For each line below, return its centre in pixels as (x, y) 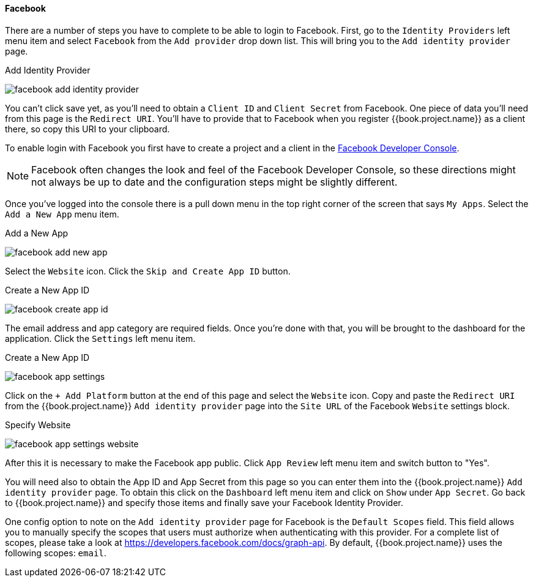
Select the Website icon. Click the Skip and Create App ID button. (148, 271)
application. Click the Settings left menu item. (100, 338)
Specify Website (38, 425)
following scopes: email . (56, 553)
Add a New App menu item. (62, 214)
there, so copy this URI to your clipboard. (88, 129)
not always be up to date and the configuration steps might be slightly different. (214, 182)
